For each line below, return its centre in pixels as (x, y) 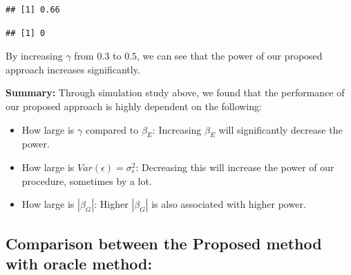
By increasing (34, 56)
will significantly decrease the (281, 129)
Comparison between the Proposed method (164, 243)
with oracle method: (79, 263)
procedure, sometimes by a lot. (87, 180)
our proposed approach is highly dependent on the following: (134, 106)
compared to (112, 129)
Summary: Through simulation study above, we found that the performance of (175, 92)
